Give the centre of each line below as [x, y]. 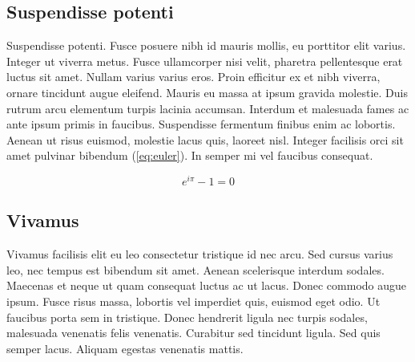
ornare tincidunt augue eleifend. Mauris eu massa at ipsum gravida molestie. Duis [207, 92]
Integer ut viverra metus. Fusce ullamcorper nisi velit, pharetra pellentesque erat [205, 61]
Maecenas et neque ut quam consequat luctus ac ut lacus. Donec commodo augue [206, 285]
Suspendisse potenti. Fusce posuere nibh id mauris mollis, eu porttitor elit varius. [206, 45]
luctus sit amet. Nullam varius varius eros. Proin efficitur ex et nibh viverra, [193, 77]
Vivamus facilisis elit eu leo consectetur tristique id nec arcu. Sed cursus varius [200, 254]
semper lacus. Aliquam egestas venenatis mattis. [125, 348]
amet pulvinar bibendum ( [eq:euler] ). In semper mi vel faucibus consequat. [190, 155]
